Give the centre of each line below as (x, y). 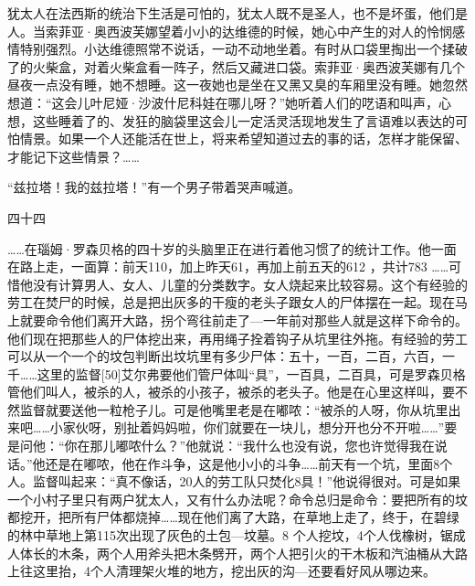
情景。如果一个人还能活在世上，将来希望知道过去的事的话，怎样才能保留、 (243, 139)
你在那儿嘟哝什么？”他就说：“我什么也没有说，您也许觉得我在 (249, 446)
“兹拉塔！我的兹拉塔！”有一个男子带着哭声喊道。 (154, 187)
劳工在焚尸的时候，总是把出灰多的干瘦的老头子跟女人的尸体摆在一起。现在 (231, 302)
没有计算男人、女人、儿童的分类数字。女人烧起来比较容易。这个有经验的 (250, 284)
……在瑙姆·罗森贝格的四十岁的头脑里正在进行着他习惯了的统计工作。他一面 (232, 248)
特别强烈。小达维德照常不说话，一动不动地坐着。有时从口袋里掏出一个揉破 (243, 49)
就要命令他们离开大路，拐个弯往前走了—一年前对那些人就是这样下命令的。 (243, 320)
